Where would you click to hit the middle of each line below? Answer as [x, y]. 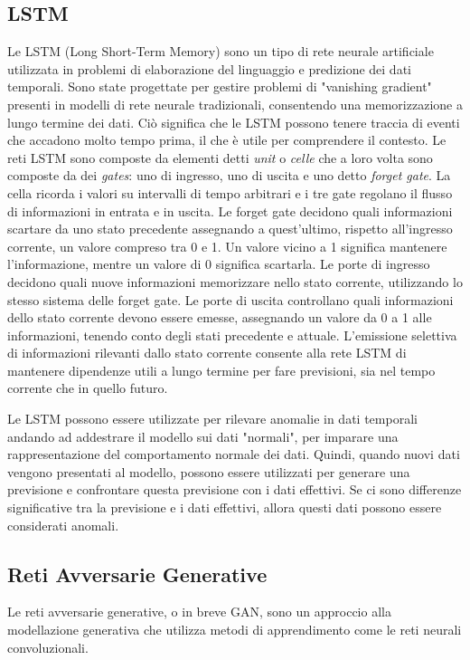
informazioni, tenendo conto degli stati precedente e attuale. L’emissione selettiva [232, 335]
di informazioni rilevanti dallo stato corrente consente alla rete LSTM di [207, 353]
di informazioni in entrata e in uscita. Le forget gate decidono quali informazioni [230, 210]
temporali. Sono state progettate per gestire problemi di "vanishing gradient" [220, 86]
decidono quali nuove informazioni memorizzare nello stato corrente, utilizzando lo [235, 281]
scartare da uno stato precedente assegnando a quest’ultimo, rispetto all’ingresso [230, 229]
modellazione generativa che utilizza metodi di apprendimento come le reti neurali [235, 630]
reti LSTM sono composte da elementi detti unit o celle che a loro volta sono [220, 157]
